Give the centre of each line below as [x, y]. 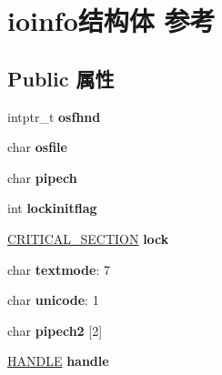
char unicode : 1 [53, 300]
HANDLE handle [58, 361]
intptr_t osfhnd [54, 116]
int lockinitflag [52, 208]
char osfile [37, 147]
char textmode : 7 [59, 269]
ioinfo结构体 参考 [111, 20]
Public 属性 [61, 78]
